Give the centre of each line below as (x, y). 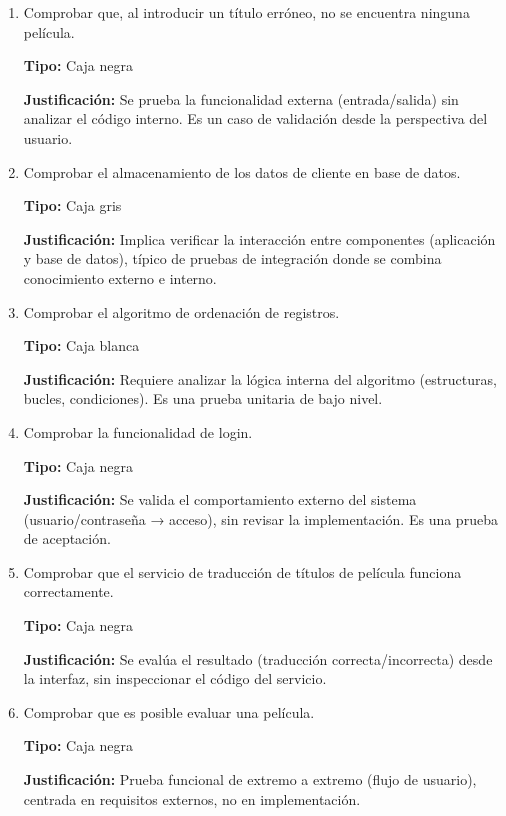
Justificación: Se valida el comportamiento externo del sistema (220, 499)
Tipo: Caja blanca (81, 345)
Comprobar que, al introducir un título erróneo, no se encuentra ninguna (246, 12)
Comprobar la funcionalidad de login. (138, 431)
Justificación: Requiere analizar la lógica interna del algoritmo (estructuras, (260, 378)
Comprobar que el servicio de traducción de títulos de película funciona (242, 571)
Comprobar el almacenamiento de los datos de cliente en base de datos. (242, 171)
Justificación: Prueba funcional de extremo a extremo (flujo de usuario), (250, 779)
